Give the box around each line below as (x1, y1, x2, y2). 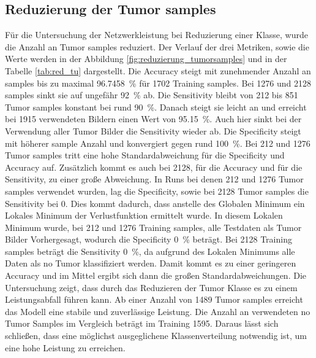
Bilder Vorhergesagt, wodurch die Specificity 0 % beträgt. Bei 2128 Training (5, 233, 292, 246)
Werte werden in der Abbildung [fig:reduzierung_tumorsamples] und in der (5, 52, 287, 65)
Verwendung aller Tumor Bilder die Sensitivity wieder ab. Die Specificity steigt (5, 124, 301, 137)
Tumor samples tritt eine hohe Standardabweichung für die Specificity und (5, 149, 285, 161)
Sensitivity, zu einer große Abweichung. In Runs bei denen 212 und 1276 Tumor (5, 173, 304, 185)
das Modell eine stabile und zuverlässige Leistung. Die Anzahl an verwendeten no (5, 305, 310, 317)
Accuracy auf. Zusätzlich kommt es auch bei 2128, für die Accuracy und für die (5, 160, 303, 173)
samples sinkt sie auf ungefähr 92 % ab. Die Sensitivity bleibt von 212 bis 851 (5, 88, 298, 101)
